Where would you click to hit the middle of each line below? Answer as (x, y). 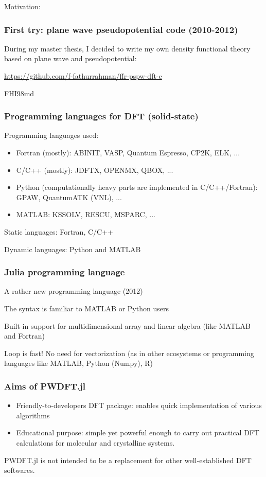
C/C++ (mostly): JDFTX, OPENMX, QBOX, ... (95, 170)
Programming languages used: (51, 135)
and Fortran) (24, 336)
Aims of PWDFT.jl (45, 386)
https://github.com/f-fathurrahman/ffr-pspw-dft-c (83, 76)
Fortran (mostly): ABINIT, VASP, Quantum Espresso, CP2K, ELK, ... (128, 152)
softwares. (20, 470)
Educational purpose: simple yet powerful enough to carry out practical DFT (138, 432)
